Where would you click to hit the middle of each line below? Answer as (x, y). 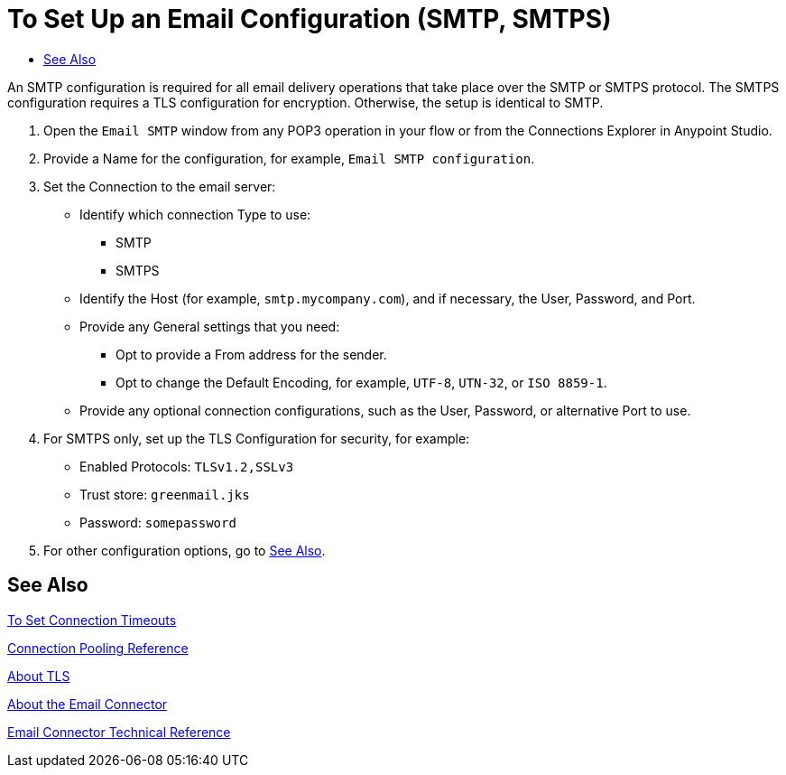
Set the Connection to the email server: (160, 186)
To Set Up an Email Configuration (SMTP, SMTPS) (310, 19)
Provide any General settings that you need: (210, 326)
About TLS (39, 676)
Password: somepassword (158, 522)
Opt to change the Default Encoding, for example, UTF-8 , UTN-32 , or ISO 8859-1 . (361, 382)
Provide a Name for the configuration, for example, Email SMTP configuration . (289, 158)
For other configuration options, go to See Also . (185, 550)
